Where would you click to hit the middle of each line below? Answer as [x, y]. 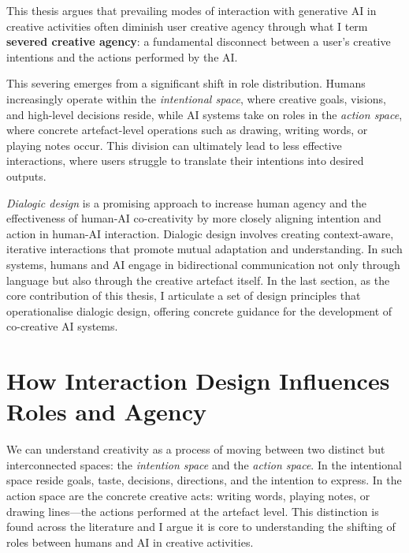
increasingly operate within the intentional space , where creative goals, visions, [196, 98]
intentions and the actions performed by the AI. [122, 56]
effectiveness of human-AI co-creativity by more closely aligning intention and [194, 218]
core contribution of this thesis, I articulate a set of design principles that [184, 295]
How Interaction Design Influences [198, 381]
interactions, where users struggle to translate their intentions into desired [185, 161]
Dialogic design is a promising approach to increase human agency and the [186, 202]
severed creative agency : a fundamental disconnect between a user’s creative [199, 41]
